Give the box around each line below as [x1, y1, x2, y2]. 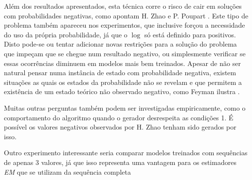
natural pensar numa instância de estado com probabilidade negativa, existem [4, 67, 236, 78]
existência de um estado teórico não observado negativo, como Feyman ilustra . [4, 86, 240, 97]
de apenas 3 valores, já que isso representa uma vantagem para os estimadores [4, 157, 236, 167]
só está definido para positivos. [144, 29, 236, 39]
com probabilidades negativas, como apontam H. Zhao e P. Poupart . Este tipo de [4, 10, 249, 20]
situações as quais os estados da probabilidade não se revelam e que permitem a [4, 77, 242, 87]
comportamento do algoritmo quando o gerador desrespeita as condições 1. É [4, 112, 234, 122]
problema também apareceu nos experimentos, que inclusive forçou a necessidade [4, 20, 245, 30]
